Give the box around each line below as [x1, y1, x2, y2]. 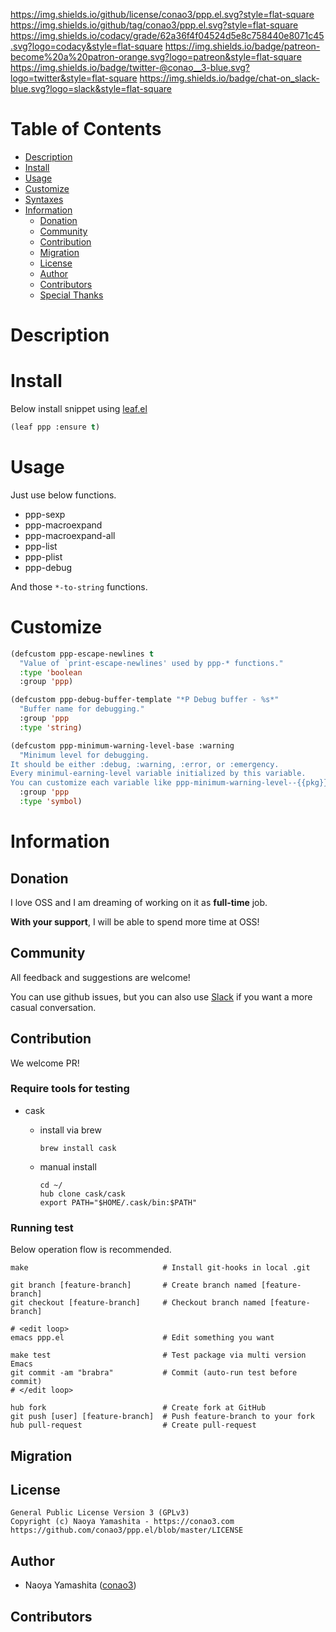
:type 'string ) [19, 722, 83, 733]
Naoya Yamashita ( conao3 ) [24, 1579, 137, 1591]
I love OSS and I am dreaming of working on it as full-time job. [10, 896, 268, 908]
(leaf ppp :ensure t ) [10, 422, 101, 433]
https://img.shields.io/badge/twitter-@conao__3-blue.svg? [10, 62, 250, 73]
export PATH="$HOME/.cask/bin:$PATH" [39, 1197, 198, 1208]
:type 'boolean [19, 667, 83, 678]
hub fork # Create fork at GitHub [10, 1403, 267, 1413]
